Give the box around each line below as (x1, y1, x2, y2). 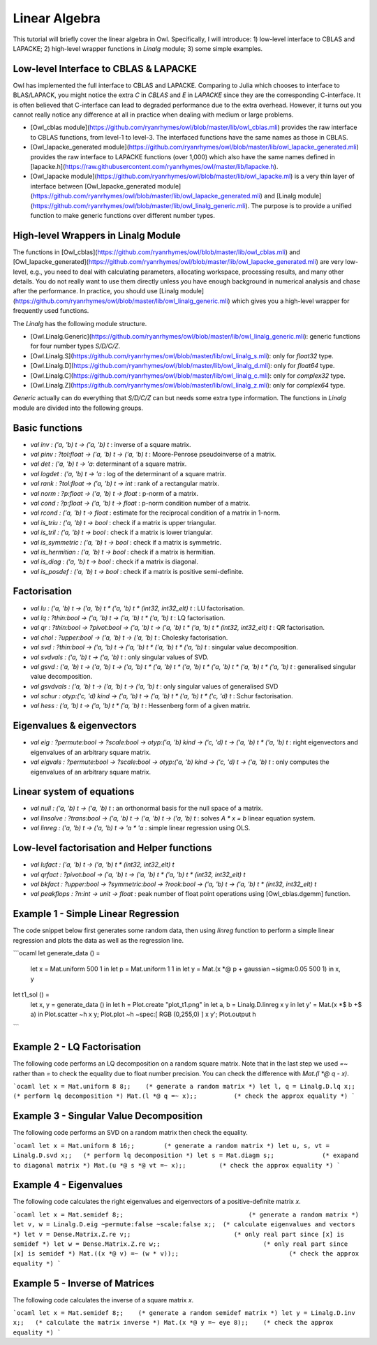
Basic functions (13, 422, 83, 434)
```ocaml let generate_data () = (13, 949, 101, 957)
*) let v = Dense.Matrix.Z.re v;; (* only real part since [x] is (13, 1230, 345, 1238)
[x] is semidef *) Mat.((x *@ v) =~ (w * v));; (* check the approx (13, 1250, 360, 1258)
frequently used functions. (13, 307, 89, 315)
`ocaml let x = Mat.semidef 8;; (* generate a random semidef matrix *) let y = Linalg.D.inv (13, 1309, 355, 1317)
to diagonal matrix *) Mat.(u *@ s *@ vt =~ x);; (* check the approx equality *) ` (13, 1161, 341, 1169)
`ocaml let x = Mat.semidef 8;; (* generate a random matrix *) (13, 1210, 360, 1219)
